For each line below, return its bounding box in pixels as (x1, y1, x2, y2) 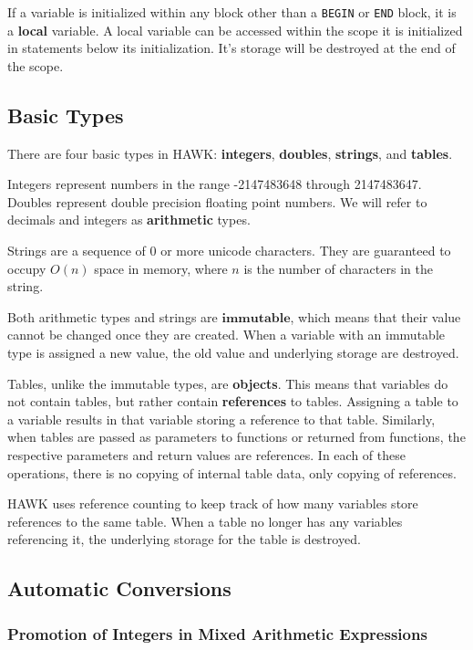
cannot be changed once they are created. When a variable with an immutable (7, 325, 445, 344)
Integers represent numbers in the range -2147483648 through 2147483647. (7, 174, 422, 194)
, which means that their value (290, 307, 461, 326)
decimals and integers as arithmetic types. (7, 210, 251, 229)
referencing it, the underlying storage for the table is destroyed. (7, 529, 361, 549)
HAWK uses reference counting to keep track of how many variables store (7, 494, 418, 513)
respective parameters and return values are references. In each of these (7, 445, 406, 464)
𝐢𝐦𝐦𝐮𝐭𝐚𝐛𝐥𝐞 (221, 311, 291, 325)
